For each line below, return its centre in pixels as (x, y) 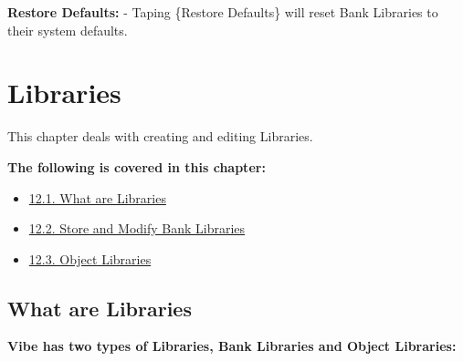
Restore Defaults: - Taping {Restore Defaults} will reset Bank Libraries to (223, 12)
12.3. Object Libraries (90, 258)
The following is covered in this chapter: (137, 166)
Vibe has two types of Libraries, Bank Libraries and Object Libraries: (232, 346)
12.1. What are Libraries (97, 197)
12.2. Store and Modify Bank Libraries (137, 228)
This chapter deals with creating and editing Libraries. (160, 136)
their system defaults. (68, 30)
